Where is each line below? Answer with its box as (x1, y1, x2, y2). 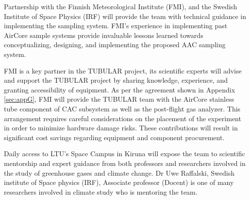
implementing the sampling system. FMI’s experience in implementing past (4, 20, 228, 31)
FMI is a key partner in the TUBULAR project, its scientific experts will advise (4, 65, 242, 75)
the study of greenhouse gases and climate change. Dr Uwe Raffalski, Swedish (4, 167, 234, 178)
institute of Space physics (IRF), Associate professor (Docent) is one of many (4, 177, 234, 187)
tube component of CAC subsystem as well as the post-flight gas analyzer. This (4, 103, 241, 113)
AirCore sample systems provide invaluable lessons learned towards (4, 30, 203, 40)
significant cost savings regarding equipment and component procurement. (4, 132, 225, 142)
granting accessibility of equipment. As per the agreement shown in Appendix (4, 84, 235, 94)
